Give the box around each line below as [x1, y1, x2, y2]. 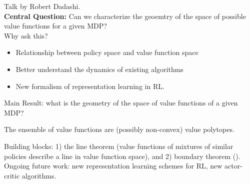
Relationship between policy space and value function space [15, 47, 198, 57]
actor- [224, 160, 242, 171]
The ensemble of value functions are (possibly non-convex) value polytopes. [4, 124, 234, 134]
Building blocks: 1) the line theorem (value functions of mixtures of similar [4, 140, 233, 151]
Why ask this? [4, 30, 48, 40]
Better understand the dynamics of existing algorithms [15, 63, 183, 74]
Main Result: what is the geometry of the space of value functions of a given [4, 97, 238, 108]
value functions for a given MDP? [4, 20, 107, 31]
